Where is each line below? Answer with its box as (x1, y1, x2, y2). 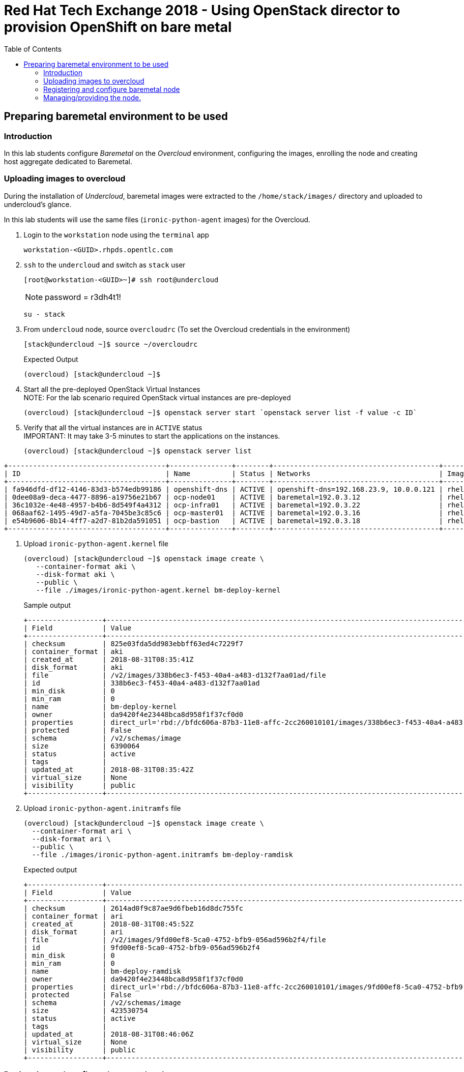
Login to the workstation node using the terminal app (24, 230, 209, 239)
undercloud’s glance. (4, 200, 72, 208)
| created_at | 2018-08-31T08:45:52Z (24, 920, 194, 928)
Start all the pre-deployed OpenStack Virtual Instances (24, 385, 201, 393)
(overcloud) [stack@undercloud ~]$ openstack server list (24, 447, 252, 455)
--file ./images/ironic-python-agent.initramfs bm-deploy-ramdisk (31, 850, 293, 859)
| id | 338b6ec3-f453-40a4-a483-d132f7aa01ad (24, 679, 260, 687)
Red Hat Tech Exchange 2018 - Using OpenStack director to (4, 2, 400, 19)
